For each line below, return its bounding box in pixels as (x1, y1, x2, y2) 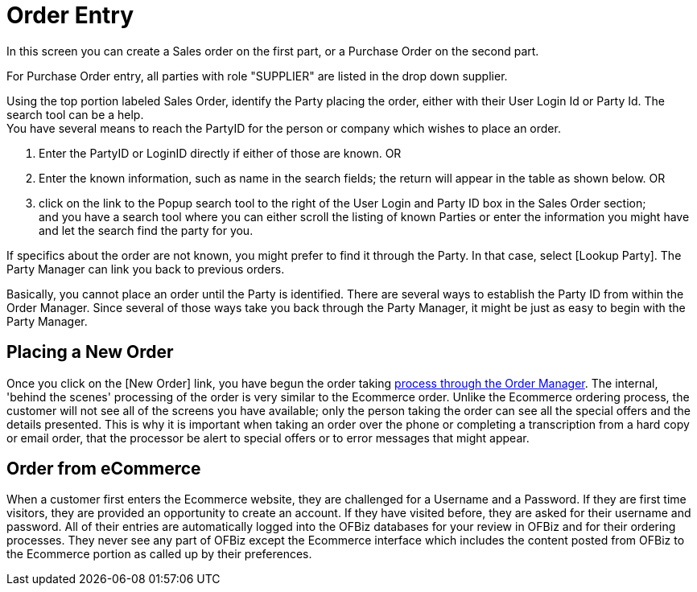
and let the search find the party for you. (39, 223, 254, 237)
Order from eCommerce (6, 458, 201, 479)
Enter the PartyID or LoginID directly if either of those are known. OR (39, 146, 402, 160)
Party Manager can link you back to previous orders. (6, 261, 285, 276)
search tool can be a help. (6, 107, 144, 121)
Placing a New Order (6, 342, 174, 363)
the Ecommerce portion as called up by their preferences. (6, 547, 312, 561)
